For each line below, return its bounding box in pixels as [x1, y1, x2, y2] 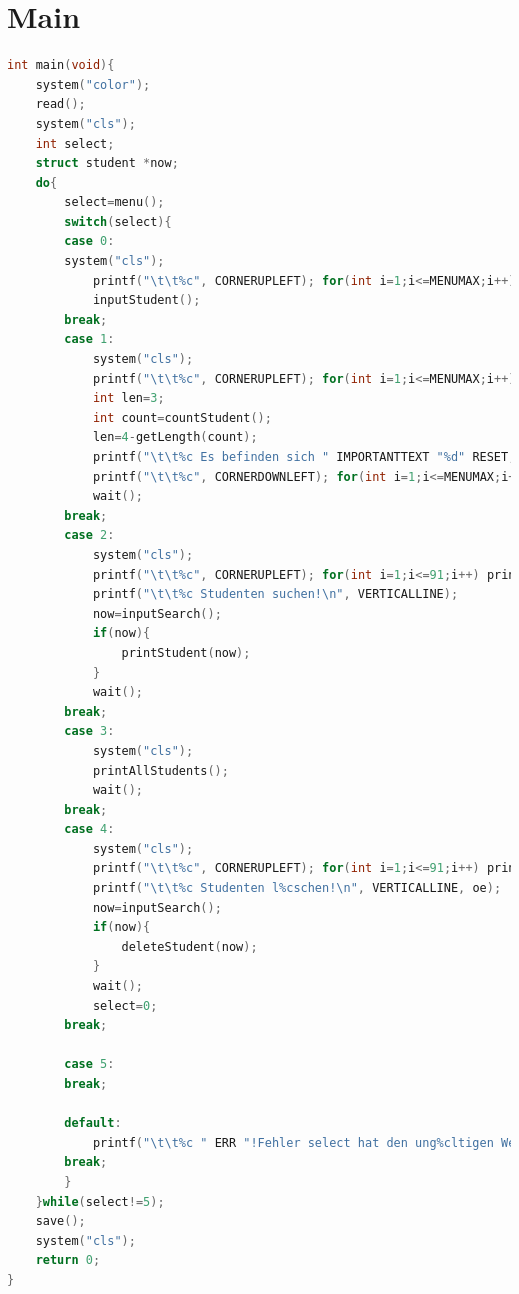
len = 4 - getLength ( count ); [92, 430, 258, 445]
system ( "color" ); [35, 77, 151, 92]
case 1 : [64, 332, 115, 347]
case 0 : [64, 234, 115, 249]
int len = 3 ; [92, 391, 165, 406]
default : [64, 1116, 122, 1131]
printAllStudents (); [92, 763, 229, 778]
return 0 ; [35, 1253, 101, 1268]
